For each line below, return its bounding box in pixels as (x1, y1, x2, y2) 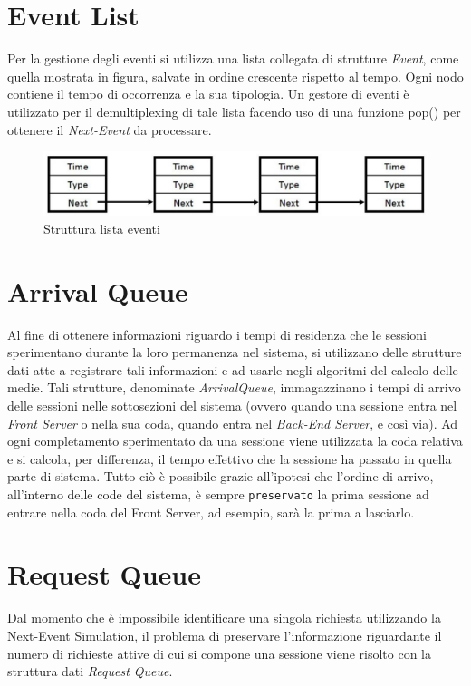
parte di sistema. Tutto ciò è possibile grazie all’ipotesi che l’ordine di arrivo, (7, 467, 434, 486)
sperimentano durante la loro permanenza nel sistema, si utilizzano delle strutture (7, 343, 462, 362)
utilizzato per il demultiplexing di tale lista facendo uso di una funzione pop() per (7, 101, 461, 121)
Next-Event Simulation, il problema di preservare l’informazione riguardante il (7, 625, 442, 644)
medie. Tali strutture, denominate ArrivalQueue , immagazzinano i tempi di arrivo (7, 378, 461, 397)
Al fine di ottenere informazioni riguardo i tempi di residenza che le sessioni (7, 324, 427, 343)
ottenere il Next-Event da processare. (7, 120, 212, 139)
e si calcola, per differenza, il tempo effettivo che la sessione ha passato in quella (7, 449, 452, 468)
